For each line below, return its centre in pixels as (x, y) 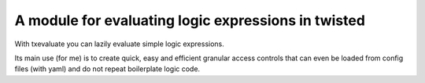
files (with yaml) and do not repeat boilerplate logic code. (107, 69)
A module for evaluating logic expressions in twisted (190, 20)
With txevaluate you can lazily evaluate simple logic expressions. (119, 44)
